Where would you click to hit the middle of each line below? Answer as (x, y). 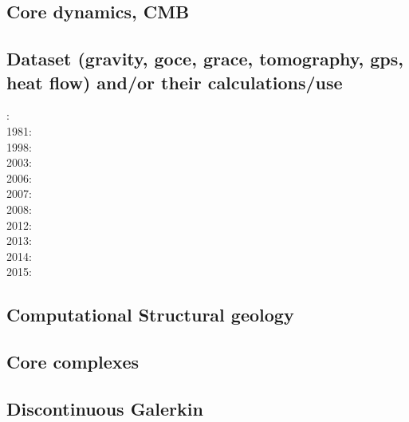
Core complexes (73, 362)
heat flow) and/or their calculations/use (175, 82)
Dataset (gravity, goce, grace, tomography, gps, (205, 59)
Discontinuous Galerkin (105, 408)
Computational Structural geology (150, 315)
